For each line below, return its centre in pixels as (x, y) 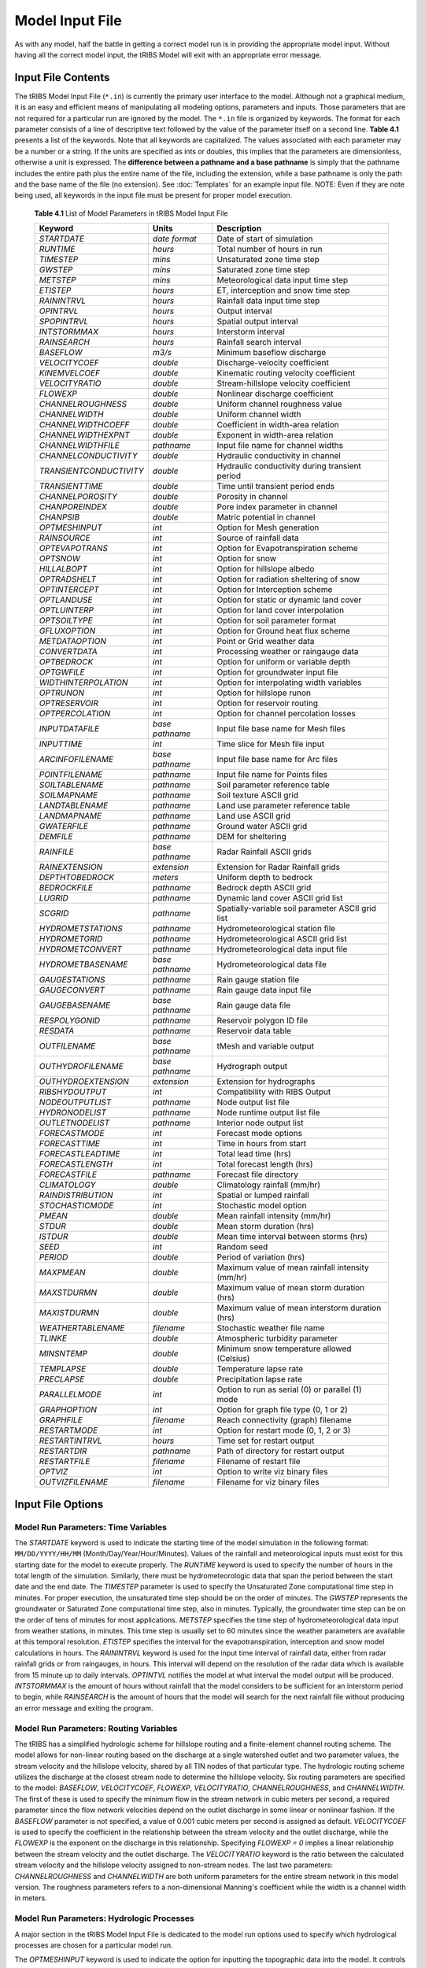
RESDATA (57, 1031)
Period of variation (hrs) (261, 1257)
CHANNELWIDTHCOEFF (84, 425)
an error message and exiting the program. (84, 1707)
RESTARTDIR (63, 1451)
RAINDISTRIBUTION (76, 1195)
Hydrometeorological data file (272, 964)
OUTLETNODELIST (74, 1123)
